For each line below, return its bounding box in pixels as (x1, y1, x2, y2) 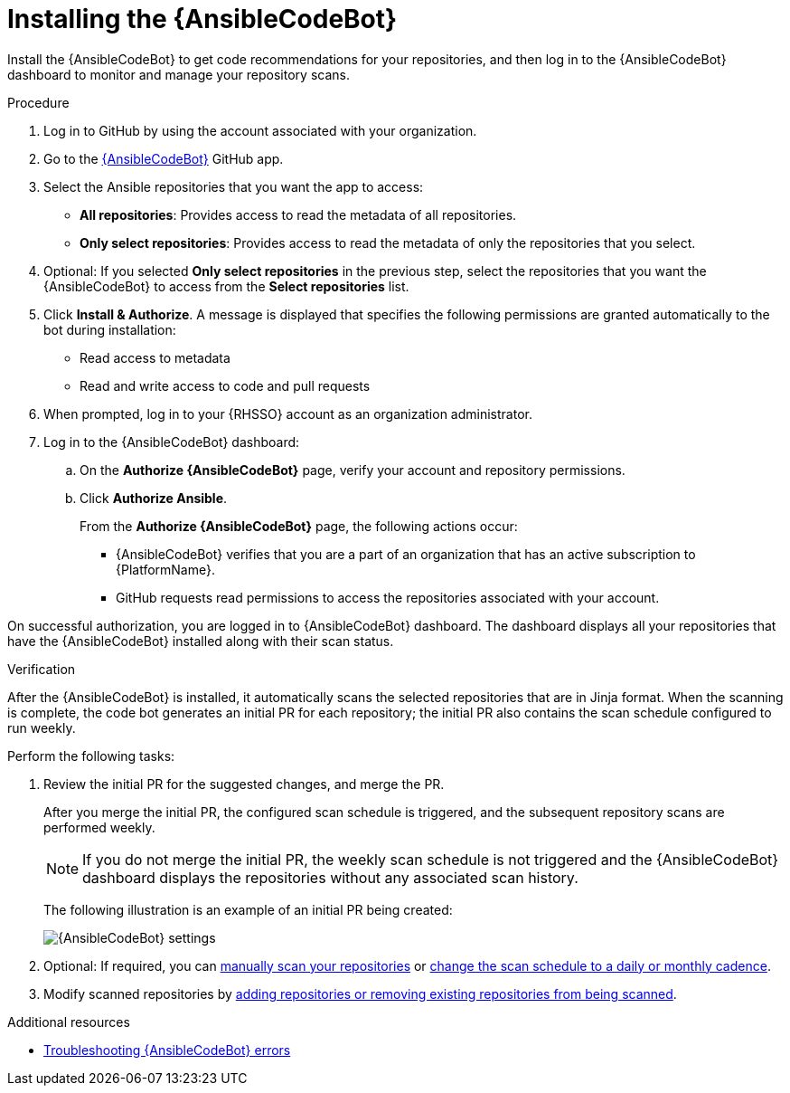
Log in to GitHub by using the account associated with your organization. (43, 122, 477, 138)
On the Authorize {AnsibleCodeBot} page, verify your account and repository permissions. (80, 461, 625, 478)
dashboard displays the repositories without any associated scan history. (82, 868, 578, 887)
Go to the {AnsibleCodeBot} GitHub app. (43, 150, 284, 166)
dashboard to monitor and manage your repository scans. (7, 66, 350, 82)
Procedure (7, 94, 70, 110)
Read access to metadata (80, 349, 230, 366)
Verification (7, 661, 76, 677)
